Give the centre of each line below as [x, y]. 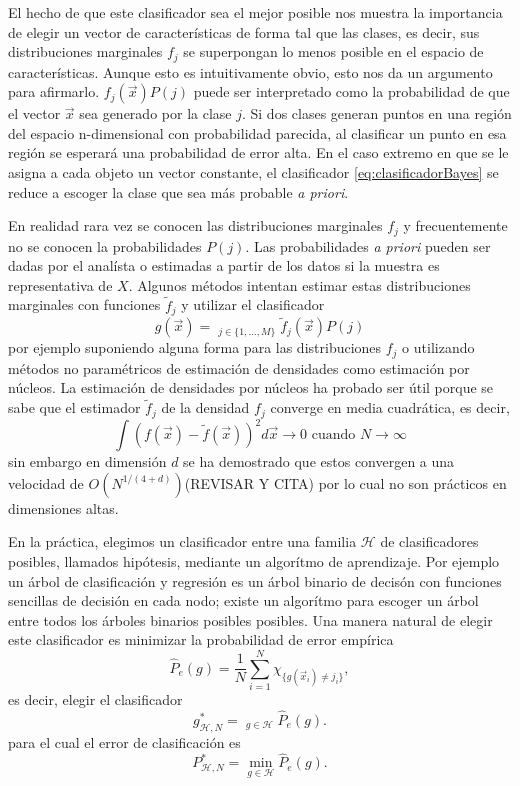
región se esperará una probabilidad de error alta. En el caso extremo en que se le [258, 152]
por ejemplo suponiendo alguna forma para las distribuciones [195, 347]
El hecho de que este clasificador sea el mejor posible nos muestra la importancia [255, 12]
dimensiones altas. [63, 507]
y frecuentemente [455, 225]
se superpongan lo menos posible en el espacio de [333, 51]
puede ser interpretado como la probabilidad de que [351, 91]
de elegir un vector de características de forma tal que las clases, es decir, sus [244, 31]
